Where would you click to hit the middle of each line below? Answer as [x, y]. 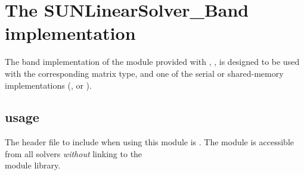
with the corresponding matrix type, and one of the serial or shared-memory [144, 73]
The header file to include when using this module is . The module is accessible [150, 142]
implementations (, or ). [48, 85]
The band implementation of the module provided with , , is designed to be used [152, 62]
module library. [33, 165]
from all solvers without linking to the [74, 153]
